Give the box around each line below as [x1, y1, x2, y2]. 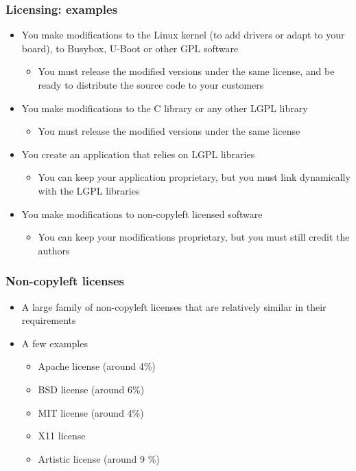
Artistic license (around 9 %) [38, 451, 160, 465]
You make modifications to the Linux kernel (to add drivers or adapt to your [21, 28, 345, 42]
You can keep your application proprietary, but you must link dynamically [38, 170, 351, 184]
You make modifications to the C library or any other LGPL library [21, 100, 308, 115]
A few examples [21, 336, 88, 350]
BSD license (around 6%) [38, 382, 145, 396]
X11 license [38, 428, 86, 443]
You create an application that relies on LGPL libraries [21, 146, 255, 161]
